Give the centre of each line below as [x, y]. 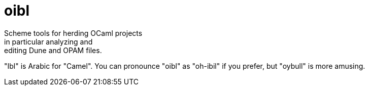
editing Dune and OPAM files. [53, 50]
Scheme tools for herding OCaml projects [73, 33]
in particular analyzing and [48, 41]
